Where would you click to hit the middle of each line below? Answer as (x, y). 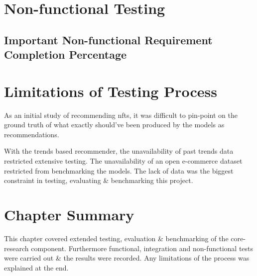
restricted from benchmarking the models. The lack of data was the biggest (119, 170)
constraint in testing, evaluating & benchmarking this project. (99, 180)
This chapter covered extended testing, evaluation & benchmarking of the (116, 238)
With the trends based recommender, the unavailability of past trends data (119, 151)
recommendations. (32, 134)
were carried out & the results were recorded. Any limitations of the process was (127, 258)
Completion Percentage (65, 54)
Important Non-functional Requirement (108, 40)
